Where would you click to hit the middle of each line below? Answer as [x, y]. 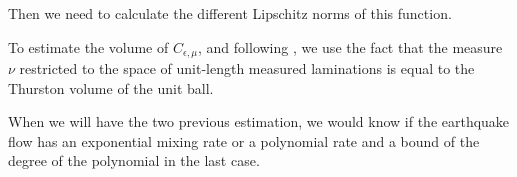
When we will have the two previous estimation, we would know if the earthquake [259, 121]
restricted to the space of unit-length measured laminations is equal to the [247, 68]
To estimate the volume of [88, 46]
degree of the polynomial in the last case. [134, 160]
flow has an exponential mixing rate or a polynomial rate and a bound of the [244, 140]
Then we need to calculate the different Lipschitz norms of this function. [230, 13]
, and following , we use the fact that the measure [350, 46]
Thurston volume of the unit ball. [111, 87]
